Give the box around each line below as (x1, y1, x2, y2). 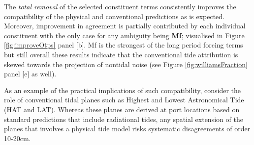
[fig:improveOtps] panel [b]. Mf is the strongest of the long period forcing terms (4, 40, 243, 50)
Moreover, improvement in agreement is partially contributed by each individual (4, 21, 246, 31)
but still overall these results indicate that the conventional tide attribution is (4, 49, 238, 59)
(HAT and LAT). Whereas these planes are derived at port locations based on (4, 104, 240, 114)
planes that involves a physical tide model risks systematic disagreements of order (4, 123, 251, 134)
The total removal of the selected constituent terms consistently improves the (4, 1, 236, 11)
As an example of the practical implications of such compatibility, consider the (4, 85, 241, 95)
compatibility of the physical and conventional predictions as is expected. (4, 11, 224, 21)
